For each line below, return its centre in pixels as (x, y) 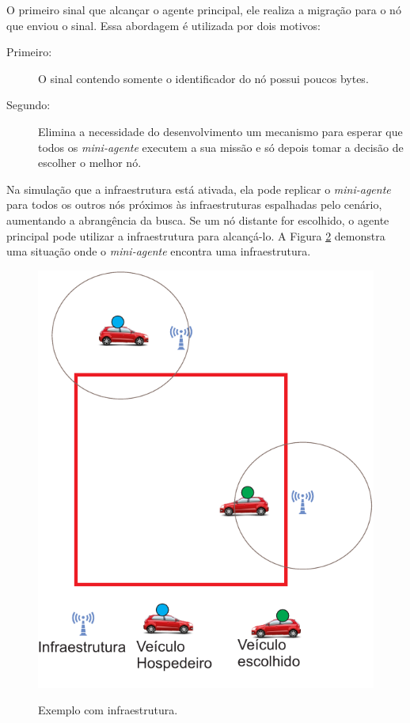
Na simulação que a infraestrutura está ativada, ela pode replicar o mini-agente (199, 189)
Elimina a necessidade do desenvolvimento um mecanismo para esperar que (220, 131)
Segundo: (28, 105)
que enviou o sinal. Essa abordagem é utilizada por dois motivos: (163, 25)
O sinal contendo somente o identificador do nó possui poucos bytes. (203, 78)
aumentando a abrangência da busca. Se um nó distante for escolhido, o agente (198, 220)
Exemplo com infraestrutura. (108, 710)
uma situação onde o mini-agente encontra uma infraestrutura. (159, 251)
